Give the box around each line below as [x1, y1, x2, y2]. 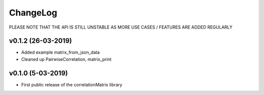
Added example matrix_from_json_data [21, 49, 100, 55]
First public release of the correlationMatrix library [21, 81, 122, 87]
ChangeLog [9, 7, 57, 18]
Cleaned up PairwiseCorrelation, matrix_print [21, 56, 112, 62]
